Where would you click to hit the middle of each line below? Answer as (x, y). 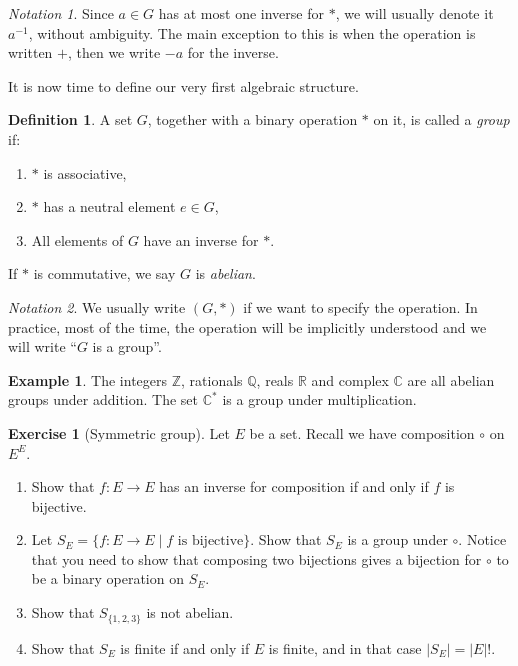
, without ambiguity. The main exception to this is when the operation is (252, 32)
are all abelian (451, 379)
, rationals (212, 379)
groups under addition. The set (103, 399)
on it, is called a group (441, 119)
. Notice (482, 539)
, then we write (114, 52)
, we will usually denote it (414, 13)
